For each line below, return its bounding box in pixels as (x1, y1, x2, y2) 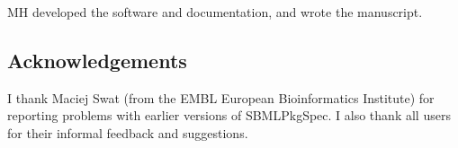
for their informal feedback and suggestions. (7, 123, 248, 142)
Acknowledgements (7, 46, 187, 74)
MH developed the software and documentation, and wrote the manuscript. (7, 3, 423, 21)
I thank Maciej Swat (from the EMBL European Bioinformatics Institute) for (7, 88, 435, 107)
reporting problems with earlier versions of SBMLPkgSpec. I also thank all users (7, 106, 451, 125)
